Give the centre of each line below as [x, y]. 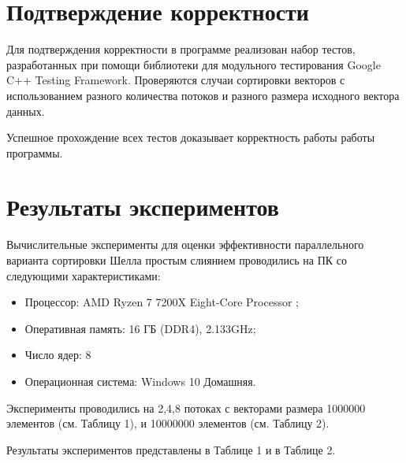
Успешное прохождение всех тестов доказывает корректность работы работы [191, 137]
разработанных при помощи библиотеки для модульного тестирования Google [194, 64]
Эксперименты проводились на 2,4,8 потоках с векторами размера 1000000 [186, 407]
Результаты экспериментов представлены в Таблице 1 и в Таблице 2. [171, 449]
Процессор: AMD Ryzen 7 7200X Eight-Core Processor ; [162, 302]
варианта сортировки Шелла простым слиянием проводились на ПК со [177, 260]
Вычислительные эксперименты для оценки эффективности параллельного [185, 244]
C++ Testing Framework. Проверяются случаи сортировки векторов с [176, 80]
